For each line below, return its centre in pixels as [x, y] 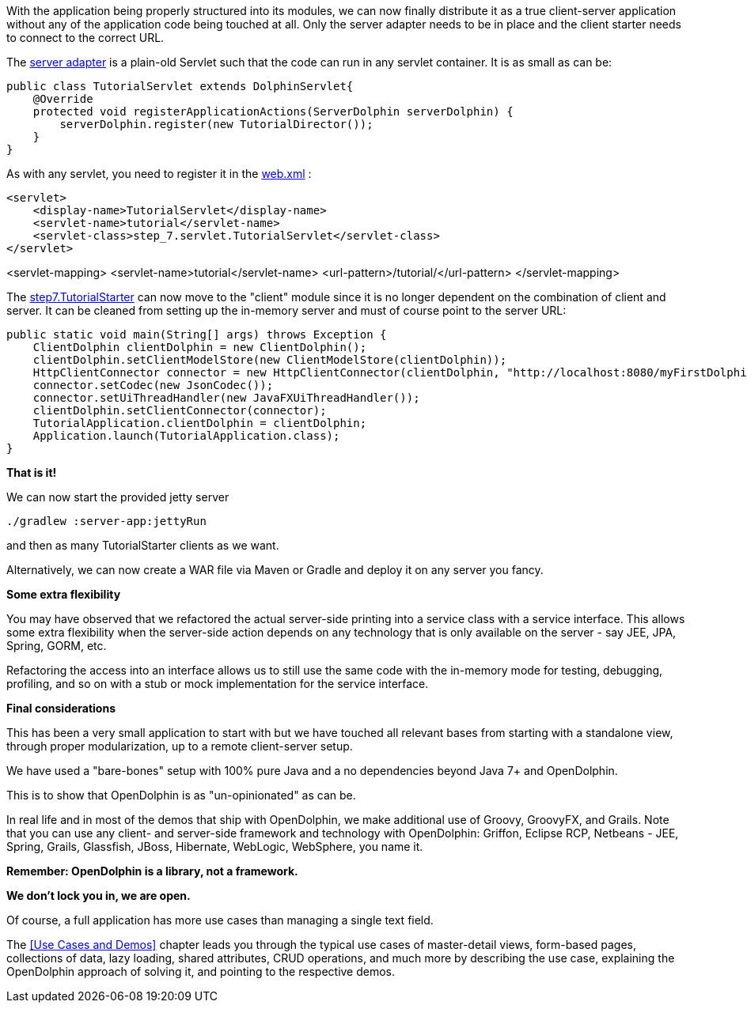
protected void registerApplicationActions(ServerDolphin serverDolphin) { [273, 111]
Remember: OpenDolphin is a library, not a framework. [152, 871]
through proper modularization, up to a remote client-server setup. [180, 746]
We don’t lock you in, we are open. [99, 896]
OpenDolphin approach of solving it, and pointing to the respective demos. [201, 971]
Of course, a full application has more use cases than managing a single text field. [220, 920]
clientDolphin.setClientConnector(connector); [180, 410]
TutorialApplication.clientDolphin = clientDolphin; [200, 423]
